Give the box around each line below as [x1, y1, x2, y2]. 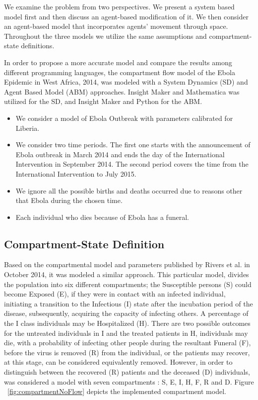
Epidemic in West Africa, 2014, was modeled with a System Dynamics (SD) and [4, 77, 248, 87]
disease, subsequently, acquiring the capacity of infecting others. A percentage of [4, 308, 249, 318]
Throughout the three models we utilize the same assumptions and [4, 30, 207, 41]
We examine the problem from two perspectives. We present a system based [4, 1, 235, 11]
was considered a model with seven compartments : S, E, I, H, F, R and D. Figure [4, 376, 254, 387]
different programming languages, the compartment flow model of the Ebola [4, 67, 235, 77]
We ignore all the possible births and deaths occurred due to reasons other [15, 185, 243, 196]
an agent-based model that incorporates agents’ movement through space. [4, 21, 228, 31]
